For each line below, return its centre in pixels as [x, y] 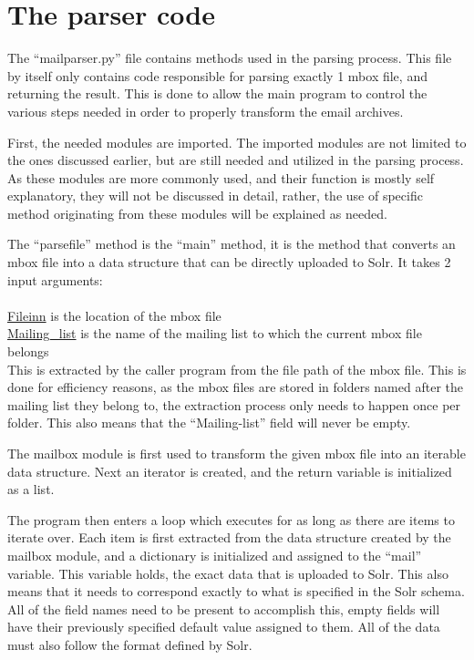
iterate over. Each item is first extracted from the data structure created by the [229, 537]
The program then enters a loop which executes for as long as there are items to [231, 519]
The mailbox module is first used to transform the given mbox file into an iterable [237, 453]
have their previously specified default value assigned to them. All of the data [224, 627]
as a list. [31, 489]
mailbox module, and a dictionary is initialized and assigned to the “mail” [215, 555]
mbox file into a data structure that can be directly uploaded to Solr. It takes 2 [229, 262]
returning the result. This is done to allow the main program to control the [217, 93]
